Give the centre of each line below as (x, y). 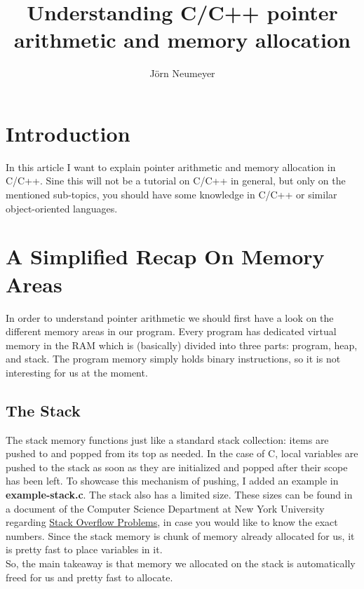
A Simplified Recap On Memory (165, 256)
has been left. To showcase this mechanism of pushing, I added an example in (172, 481)
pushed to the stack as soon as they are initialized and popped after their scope (177, 467)
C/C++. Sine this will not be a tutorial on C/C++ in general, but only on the (176, 181)
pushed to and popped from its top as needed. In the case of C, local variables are (182, 453)
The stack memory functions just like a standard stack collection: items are (167, 439)
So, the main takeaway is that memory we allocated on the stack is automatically (181, 563)
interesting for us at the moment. (77, 372)
